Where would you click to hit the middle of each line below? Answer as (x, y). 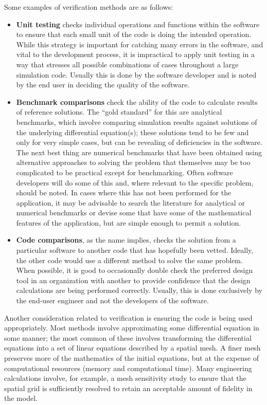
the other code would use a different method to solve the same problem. (129, 260)
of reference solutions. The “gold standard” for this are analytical (119, 112)
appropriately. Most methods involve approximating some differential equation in (132, 328)
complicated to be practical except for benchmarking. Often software (124, 172)
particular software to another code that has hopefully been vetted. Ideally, (135, 250)
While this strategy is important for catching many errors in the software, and (140, 44)
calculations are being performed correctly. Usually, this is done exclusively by (139, 290)
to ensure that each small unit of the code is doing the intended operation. (134, 34)
